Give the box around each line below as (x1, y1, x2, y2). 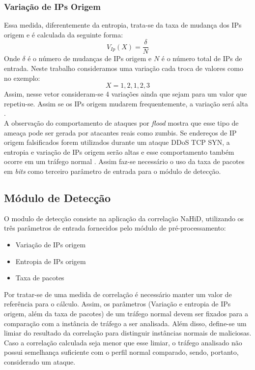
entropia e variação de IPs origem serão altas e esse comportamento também (4, 146, 234, 157)
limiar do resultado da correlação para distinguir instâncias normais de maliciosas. (4, 328, 252, 338)
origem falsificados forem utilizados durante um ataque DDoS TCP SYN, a (4, 137, 230, 147)
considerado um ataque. (4, 356, 76, 367)
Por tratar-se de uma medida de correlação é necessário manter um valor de (4, 289, 232, 299)
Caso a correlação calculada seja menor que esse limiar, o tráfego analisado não (4, 337, 242, 347)
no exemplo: (4, 72, 40, 83)
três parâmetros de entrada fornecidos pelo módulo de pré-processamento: (4, 223, 226, 233)
